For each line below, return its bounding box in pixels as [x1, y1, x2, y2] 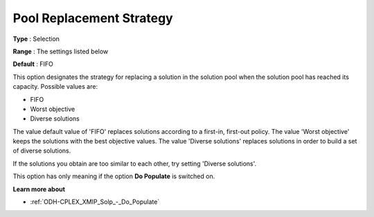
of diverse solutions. [12, 146, 71, 155]
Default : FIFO [12, 60, 53, 69]
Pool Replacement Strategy [12, 10, 173, 26]
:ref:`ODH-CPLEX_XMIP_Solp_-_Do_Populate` [30, 198, 160, 206]
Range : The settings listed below [12, 47, 109, 55]
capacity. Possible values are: [12, 83, 98, 91]
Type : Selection [12, 35, 60, 43]
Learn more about [12, 184, 66, 193]
